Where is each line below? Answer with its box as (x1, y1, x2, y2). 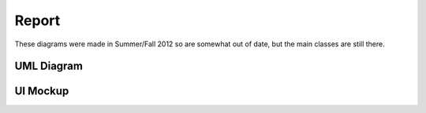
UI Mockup (14, 85, 69, 98)
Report (14, 12, 61, 29)
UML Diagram (14, 60, 83, 73)
